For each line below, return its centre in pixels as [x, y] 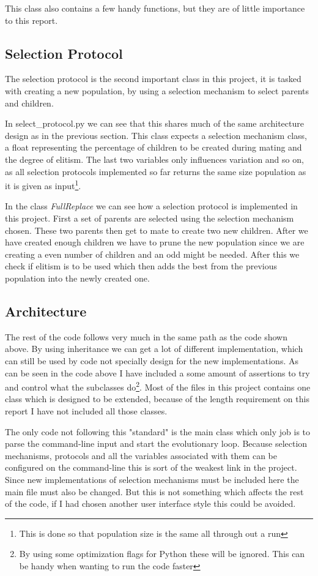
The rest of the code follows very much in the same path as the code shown [146, 336]
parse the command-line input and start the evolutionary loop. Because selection [156, 443]
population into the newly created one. [77, 278]
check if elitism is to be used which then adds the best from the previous [141, 266]
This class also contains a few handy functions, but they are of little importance [155, 8]
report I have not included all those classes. [86, 410]
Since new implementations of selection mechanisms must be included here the [152, 479]
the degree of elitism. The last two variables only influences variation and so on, [154, 159]
